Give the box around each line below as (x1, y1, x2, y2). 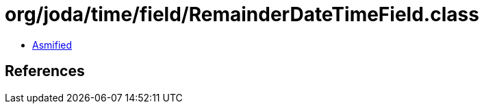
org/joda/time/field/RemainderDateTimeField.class (5, 3, 479, 26)
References (5, 62, 85, 80)
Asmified (32, 38, 73, 51)
